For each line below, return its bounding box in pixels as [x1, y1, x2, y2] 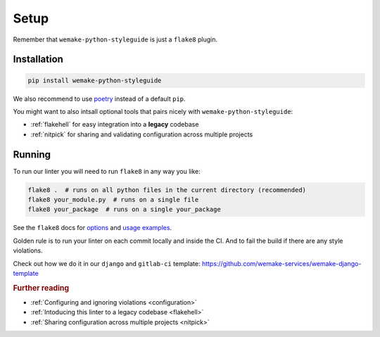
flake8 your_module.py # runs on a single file [27, 196, 199, 203]
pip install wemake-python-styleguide [27, 76, 162, 84]
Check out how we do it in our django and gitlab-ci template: [13, 259, 201, 267]
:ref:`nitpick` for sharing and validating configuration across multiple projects [30, 130, 253, 139]
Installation [13, 53, 63, 65]
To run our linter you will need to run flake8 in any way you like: [13, 167, 201, 175]
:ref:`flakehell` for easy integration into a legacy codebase [30, 120, 199, 129]
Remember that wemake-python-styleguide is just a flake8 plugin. [13, 35, 218, 44]
